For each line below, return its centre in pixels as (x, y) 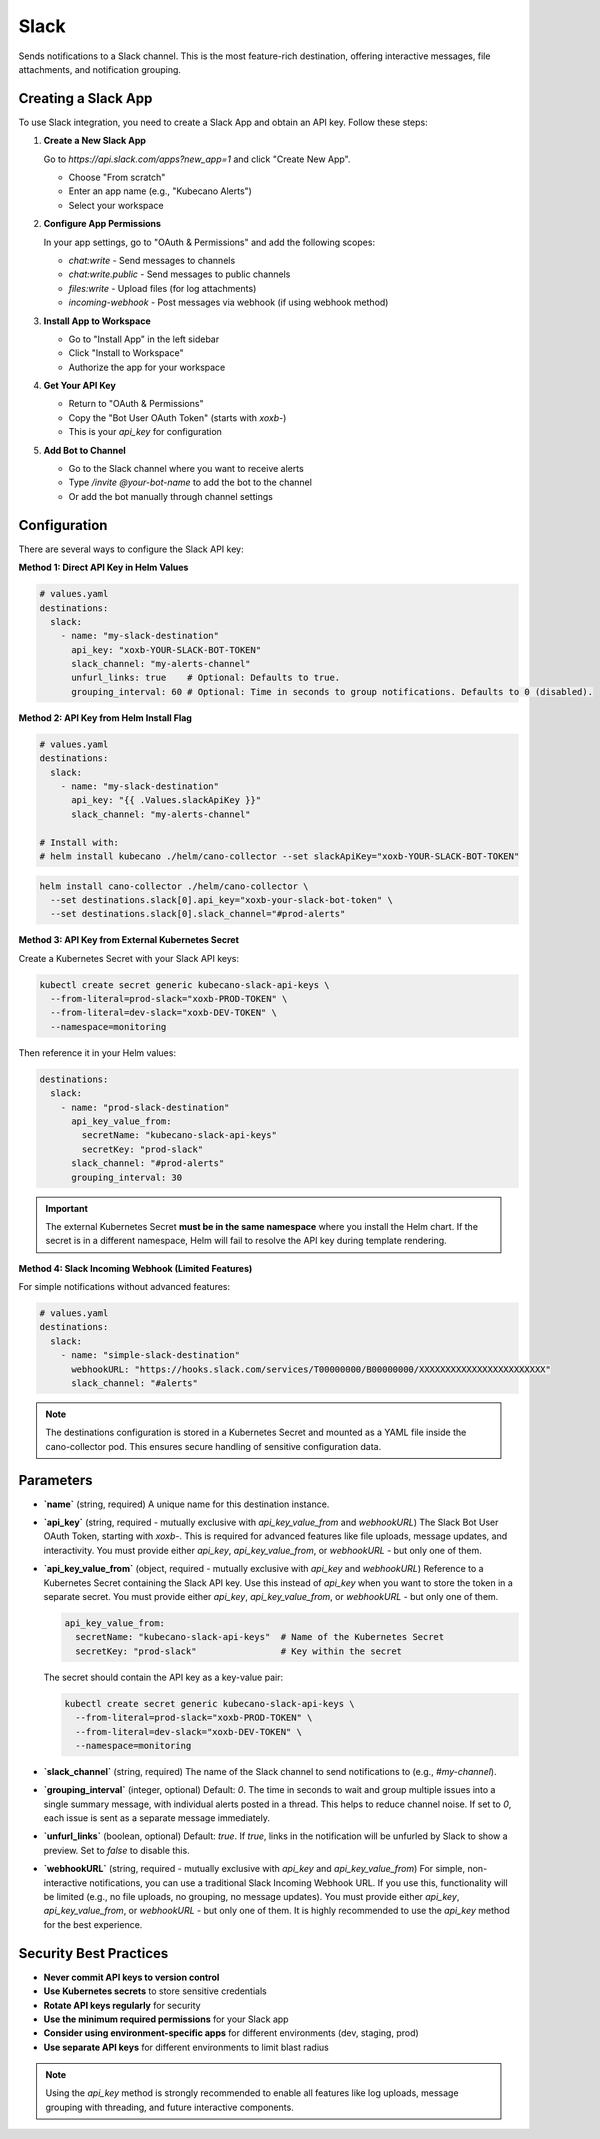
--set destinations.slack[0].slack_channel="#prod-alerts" (198, 914)
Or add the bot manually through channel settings (171, 496)
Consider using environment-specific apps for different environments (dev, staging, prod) (231, 2033)
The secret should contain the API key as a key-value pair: (163, 1677)
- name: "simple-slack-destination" (150, 1355)
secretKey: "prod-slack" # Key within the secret (239, 1651)
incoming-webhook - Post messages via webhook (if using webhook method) (228, 302)
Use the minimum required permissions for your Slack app (166, 2019)
